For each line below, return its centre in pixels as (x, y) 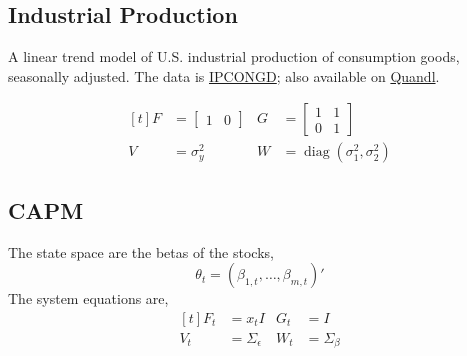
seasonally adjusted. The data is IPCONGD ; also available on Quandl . (224, 75)
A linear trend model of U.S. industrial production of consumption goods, (234, 56)
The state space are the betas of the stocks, (141, 251)
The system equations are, (88, 298)
